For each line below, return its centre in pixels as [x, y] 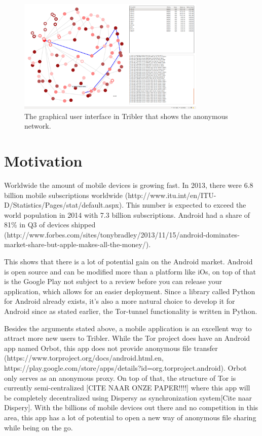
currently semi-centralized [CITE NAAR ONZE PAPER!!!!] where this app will [127, 388]
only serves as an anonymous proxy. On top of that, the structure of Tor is [120, 378]
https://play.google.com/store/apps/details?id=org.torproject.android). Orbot [125, 368]
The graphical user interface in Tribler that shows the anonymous [126, 116]
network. [38, 126]
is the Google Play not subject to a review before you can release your [113, 281]
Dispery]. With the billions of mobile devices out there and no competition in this [131, 407]
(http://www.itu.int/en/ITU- [171, 195]
